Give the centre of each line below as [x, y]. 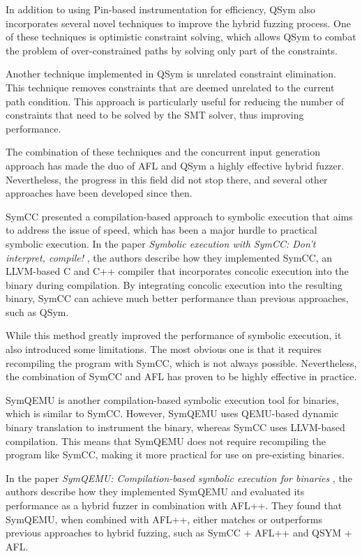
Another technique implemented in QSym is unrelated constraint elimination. [171, 74]
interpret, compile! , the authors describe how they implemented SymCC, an [169, 257]
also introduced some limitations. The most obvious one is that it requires [164, 349]
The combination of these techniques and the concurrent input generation [163, 152]
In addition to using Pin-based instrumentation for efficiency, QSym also [160, 9]
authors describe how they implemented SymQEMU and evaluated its [155, 491]
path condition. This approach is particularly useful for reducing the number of [175, 101]
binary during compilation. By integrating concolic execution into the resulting [174, 284]
